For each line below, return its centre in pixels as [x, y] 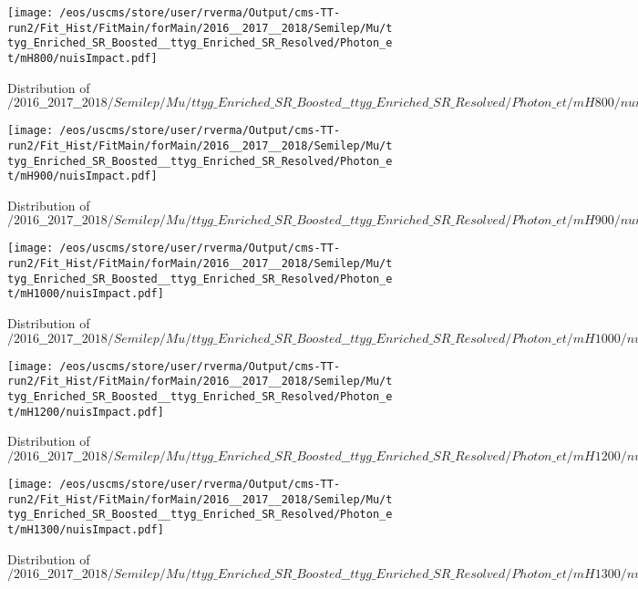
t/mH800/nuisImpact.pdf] [82, 58]
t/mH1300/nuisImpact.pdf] [86, 529]
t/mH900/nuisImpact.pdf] [82, 176]
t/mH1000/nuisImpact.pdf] [86, 294]
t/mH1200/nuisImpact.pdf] [86, 412]
